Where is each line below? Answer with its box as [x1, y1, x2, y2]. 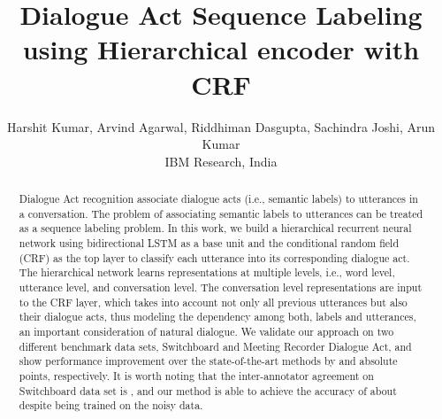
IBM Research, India [164, 151, 278, 170]
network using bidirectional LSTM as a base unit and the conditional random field [19, 236, 400, 251]
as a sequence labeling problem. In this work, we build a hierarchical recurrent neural [19, 221, 412, 236]
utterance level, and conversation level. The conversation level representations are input [19, 280, 423, 295]
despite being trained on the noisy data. [19, 398, 203, 413]
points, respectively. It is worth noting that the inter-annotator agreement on [19, 368, 374, 383]
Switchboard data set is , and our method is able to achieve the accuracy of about [19, 383, 397, 398]
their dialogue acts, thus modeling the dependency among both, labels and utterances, [19, 309, 416, 324]
